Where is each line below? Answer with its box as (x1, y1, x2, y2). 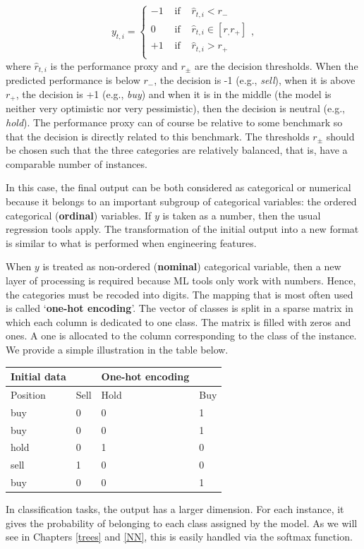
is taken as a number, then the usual (162, 207, 321, 222)
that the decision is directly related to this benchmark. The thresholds (6, 128, 310, 143)
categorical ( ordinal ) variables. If (6, 207, 152, 222)
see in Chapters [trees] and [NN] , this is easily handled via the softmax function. (6, 529, 353, 544)
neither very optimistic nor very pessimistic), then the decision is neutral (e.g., (6, 101, 345, 116)
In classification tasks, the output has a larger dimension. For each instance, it (6, 502, 344, 517)
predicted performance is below (6, 73, 140, 88)
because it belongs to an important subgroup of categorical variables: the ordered (6, 194, 357, 209)
